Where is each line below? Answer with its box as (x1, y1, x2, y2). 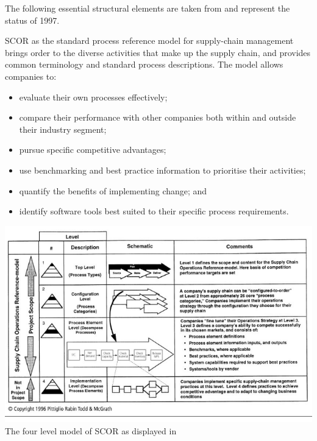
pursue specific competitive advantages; (19, 143, 166, 156)
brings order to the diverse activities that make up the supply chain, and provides (5, 46, 311, 58)
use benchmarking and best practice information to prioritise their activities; (19, 163, 306, 176)
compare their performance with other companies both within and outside (19, 111, 296, 124)
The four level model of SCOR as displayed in (5, 425, 177, 437)
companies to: (5, 69, 57, 82)
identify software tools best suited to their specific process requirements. (19, 205, 289, 217)
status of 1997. (5, 13, 60, 26)
